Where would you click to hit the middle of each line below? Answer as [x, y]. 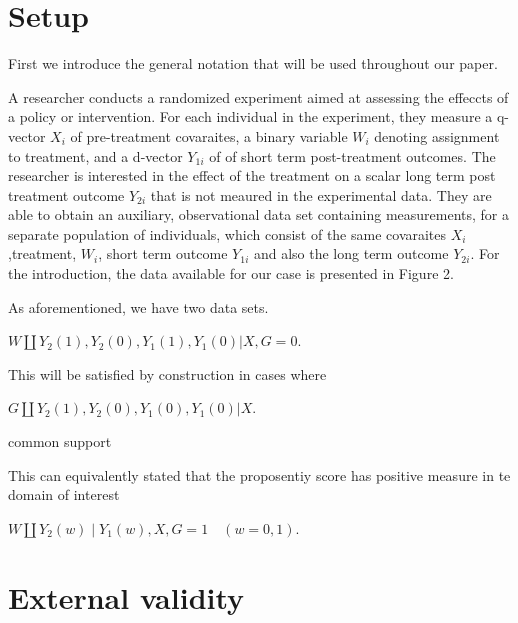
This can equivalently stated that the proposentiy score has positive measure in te [259, 474]
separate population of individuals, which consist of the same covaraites [227, 233]
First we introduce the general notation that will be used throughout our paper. [253, 63]
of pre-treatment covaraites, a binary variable [209, 135]
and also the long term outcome [351, 253]
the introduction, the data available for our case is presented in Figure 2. [231, 273]
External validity [126, 596]
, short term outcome [163, 253]
